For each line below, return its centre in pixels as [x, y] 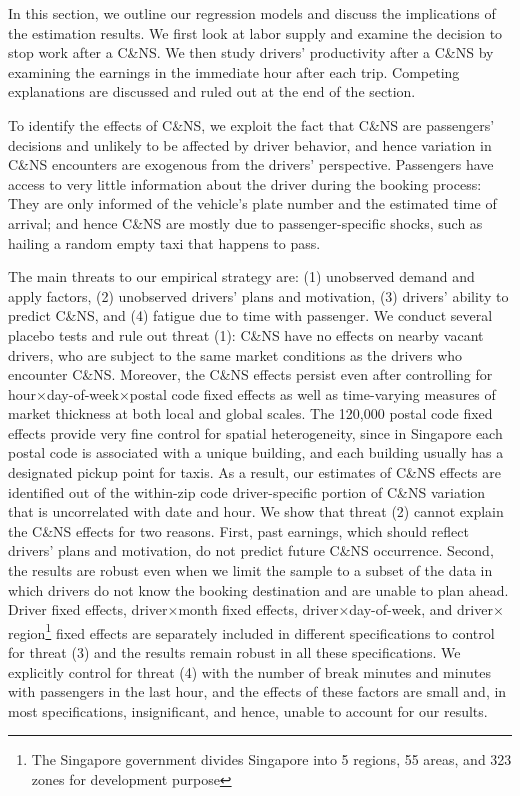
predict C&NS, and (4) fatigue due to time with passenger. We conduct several [250, 315]
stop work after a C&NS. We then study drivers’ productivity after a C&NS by [251, 52]
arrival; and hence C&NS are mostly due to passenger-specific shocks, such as [245, 222]
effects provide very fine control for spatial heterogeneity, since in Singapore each [255, 432]
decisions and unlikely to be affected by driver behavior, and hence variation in [250, 144]
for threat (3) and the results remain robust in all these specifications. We [234, 652]
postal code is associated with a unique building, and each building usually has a [256, 452]
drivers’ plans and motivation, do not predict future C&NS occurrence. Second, [251, 550]
